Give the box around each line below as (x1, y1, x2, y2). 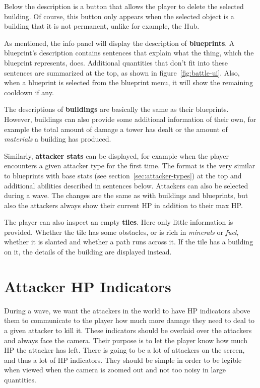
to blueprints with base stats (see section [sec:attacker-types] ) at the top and (4, 170, 242, 180)
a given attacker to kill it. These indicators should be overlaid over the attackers (4, 325, 252, 335)
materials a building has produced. (4, 134, 111, 144)
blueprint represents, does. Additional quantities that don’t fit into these (4, 57, 228, 68)
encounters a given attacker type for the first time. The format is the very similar (4, 160, 255, 171)
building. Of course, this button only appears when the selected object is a (4, 11, 234, 21)
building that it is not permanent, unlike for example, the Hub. (4, 21, 200, 31)
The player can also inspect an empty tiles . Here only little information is (4, 217, 233, 227)
